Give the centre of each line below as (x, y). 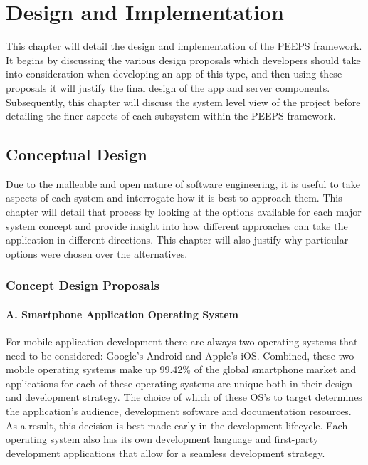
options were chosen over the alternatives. (97, 253)
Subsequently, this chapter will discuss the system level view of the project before (183, 101)
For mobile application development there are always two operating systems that (182, 341)
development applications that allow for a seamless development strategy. (165, 453)
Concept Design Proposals (83, 285)
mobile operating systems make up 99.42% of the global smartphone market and (181, 369)
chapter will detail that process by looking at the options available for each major (184, 212)
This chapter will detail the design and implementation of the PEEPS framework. (184, 46)
